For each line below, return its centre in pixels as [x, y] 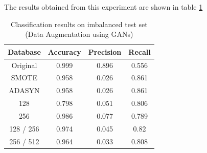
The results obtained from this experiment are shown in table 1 [103, 7]
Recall [140, 51]
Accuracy [64, 51]
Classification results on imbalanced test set [79, 24]
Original [24, 65]
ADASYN [24, 90]
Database [24, 51]
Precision [105, 51]
